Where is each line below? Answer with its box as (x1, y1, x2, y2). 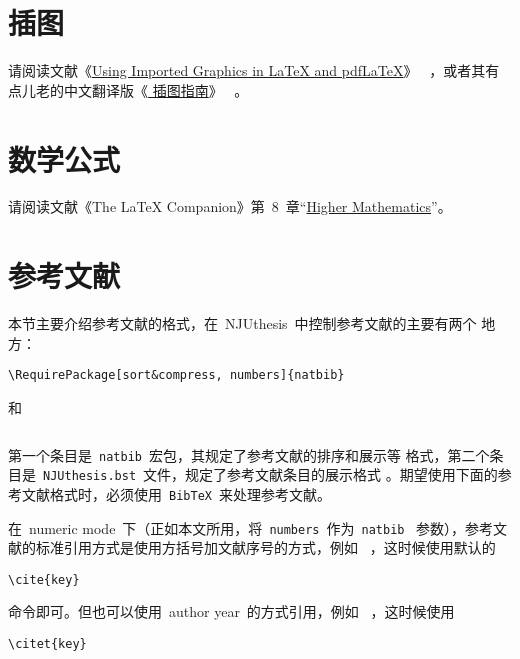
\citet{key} (8, 637, 87, 652)
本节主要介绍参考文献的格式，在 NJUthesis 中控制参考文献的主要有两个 (8, 313, 477, 334)
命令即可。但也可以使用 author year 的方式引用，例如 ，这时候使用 (8, 601, 455, 622)
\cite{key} (8, 572, 80, 587)
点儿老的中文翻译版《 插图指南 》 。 (8, 79, 249, 100)
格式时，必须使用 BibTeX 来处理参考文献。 (49, 483, 331, 504)
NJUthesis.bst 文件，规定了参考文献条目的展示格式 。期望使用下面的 (43, 464, 498, 485)
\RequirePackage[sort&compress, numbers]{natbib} (8, 368, 345, 383)
